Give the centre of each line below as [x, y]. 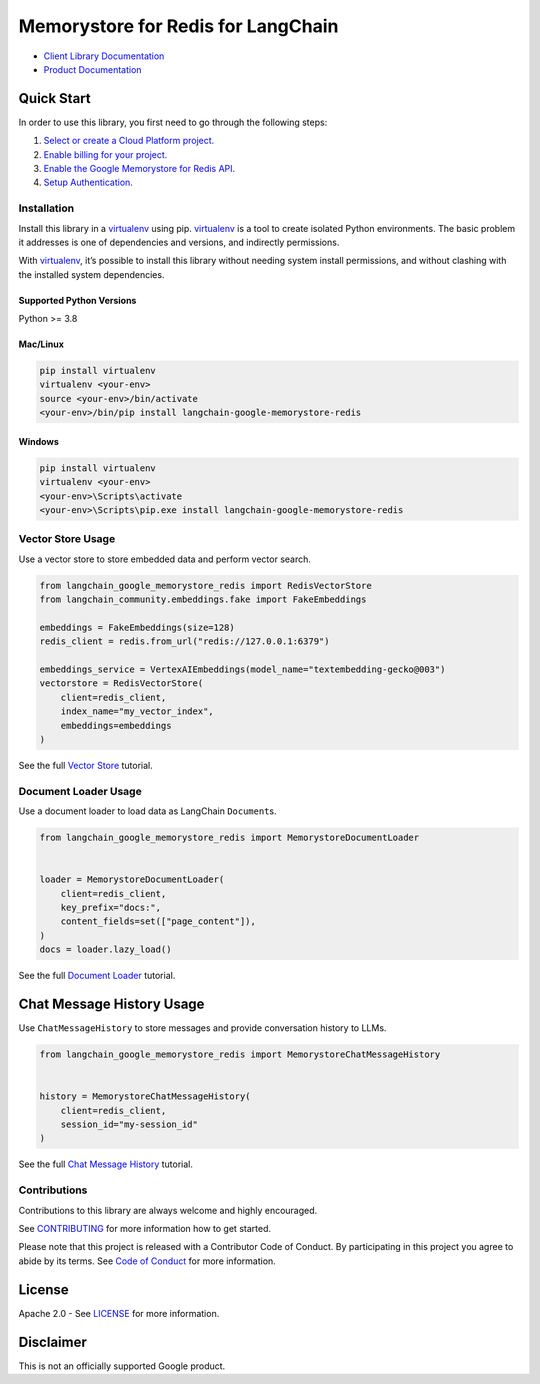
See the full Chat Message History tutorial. [106, 1164]
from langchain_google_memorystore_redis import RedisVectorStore [205, 585]
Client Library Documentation [104, 56]
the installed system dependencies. [91, 274]
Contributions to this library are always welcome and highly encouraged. [168, 1210]
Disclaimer [52, 1341]
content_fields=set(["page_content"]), [158, 921]
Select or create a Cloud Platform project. [129, 141]
